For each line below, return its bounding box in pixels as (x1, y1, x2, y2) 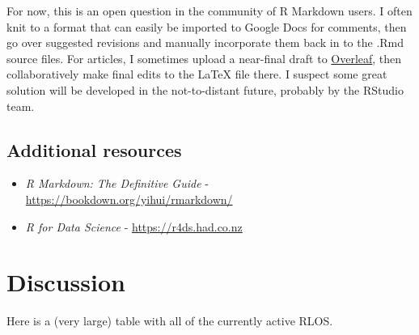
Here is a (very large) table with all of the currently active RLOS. (6, 312, 333, 329)
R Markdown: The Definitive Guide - (25, 175, 209, 192)
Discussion (6, 265, 125, 299)
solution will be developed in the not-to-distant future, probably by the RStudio (6, 81, 404, 98)
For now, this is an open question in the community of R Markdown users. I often (6, 2, 413, 19)
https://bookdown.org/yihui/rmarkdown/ (25, 190, 233, 207)
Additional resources (6, 137, 182, 162)
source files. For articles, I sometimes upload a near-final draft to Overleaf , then (6, 49, 402, 66)
